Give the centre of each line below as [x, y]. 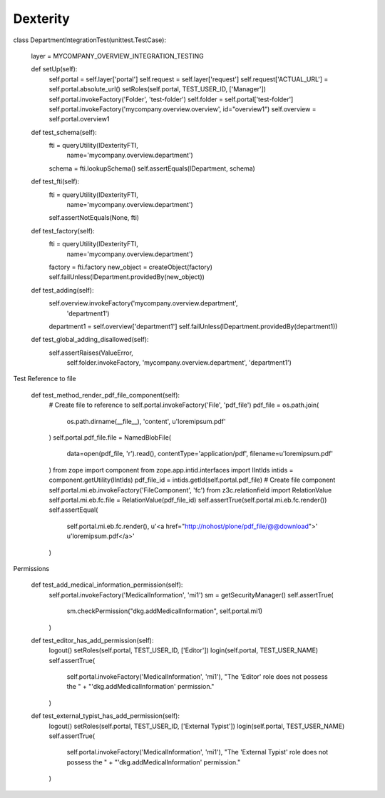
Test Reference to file [45, 379]
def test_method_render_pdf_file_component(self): [106, 395]
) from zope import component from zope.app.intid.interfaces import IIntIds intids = [171, 470]
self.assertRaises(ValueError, [91, 353]
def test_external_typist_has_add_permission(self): [105, 716]
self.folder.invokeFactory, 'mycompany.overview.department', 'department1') [179, 363]
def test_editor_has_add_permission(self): [92, 640]
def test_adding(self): [62, 290]
